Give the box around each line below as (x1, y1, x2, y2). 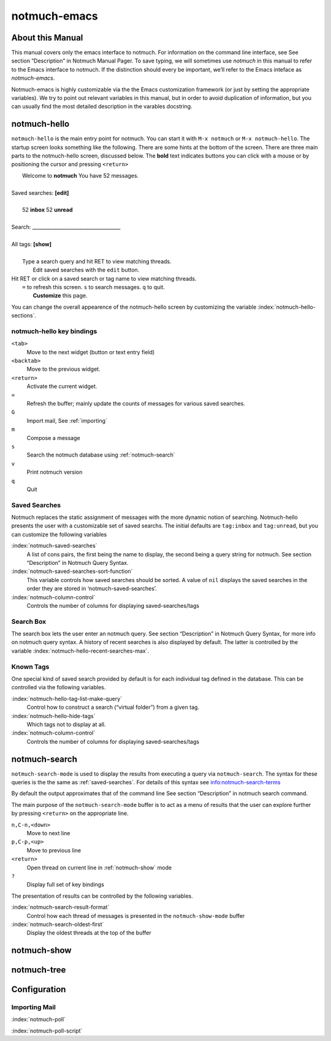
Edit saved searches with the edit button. (32, 267, 140, 274)
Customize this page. (32, 292, 88, 300)
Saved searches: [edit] (11, 189, 69, 196)
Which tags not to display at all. (26, 721, 106, 728)
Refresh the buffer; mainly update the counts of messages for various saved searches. (26, 400, 245, 407)
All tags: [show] (11, 241, 52, 248)
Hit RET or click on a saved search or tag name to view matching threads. (11, 274, 197, 282)
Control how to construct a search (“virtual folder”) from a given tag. (26, 703, 199, 711)
